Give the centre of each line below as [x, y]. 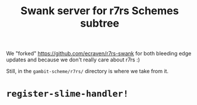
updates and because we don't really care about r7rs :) [73, 60]
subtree [100, 23]
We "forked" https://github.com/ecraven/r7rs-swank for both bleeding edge [99, 54]
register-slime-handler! [67, 94]
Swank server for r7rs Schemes [100, 11]
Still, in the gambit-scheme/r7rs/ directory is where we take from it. [88, 71]
